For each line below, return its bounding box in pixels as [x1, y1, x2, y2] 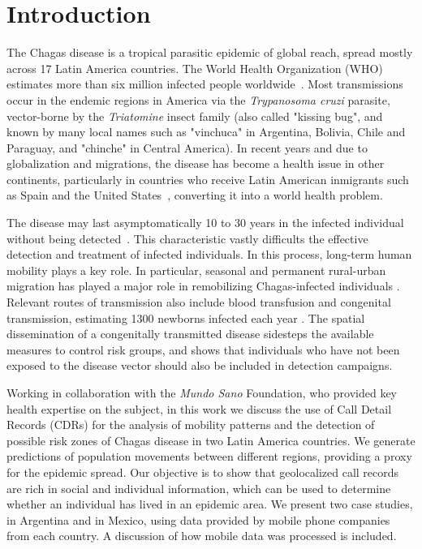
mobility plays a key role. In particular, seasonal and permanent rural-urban [6, 261, 386, 278]
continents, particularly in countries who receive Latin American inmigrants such [6, 170, 409, 187]
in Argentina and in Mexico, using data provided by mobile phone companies [6, 511, 390, 528]
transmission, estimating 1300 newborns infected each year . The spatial [6, 309, 365, 326]
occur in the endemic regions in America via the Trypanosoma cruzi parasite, [6, 91, 390, 108]
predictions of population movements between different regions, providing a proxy [6, 448, 412, 465]
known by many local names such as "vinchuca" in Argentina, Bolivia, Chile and [6, 123, 406, 140]
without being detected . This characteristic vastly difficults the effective [6, 229, 368, 247]
